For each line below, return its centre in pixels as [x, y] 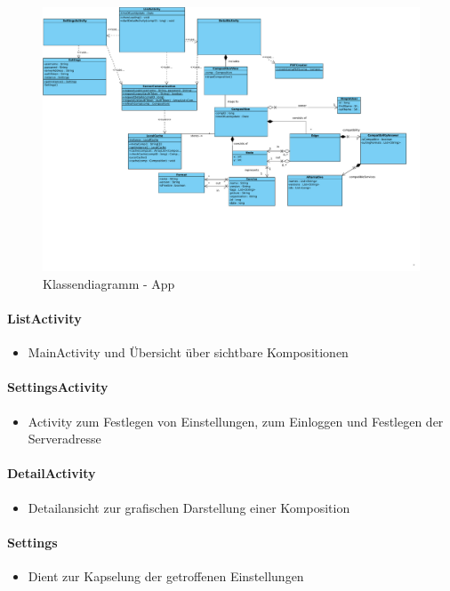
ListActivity [44, 319]
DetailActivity [52, 473]
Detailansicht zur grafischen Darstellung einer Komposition [189, 507]
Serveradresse [64, 439]
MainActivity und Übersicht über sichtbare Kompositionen [188, 352]
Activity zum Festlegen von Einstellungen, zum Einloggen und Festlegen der [236, 421]
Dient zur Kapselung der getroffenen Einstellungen [166, 576]
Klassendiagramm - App [109, 283]
